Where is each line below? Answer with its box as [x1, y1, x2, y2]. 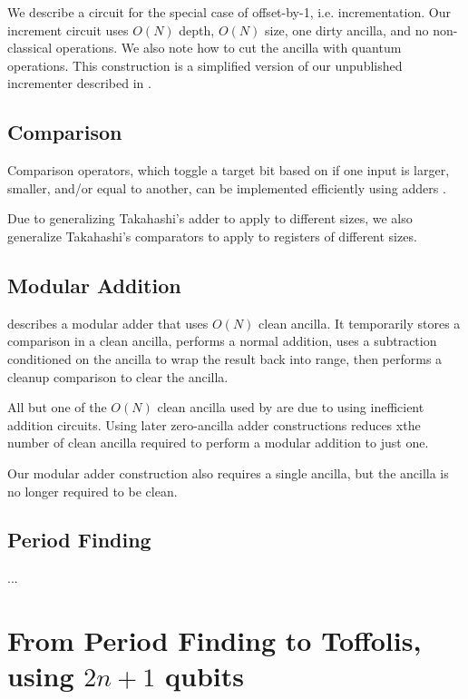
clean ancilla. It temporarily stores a [258, 313, 461, 332]
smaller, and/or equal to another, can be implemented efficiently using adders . [7, 178, 446, 197]
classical [7, 38, 53, 57]
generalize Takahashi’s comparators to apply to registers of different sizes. [7, 226, 417, 245]
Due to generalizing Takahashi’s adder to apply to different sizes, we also [7, 209, 413, 228]
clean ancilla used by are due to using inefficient [157, 398, 424, 417]
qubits [165, 657, 245, 694]
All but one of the [7, 398, 107, 417]
